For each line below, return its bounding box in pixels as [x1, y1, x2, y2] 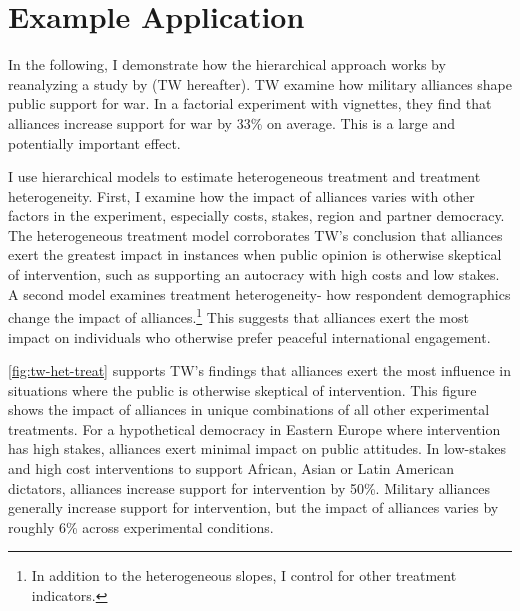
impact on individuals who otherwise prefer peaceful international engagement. [8, 326, 491, 347]
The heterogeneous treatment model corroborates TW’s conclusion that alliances [8, 224, 503, 245]
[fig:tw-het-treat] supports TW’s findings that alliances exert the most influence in [8, 360, 512, 381]
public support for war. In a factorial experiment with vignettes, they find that [8, 93, 492, 114]
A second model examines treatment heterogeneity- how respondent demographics [8, 283, 511, 304]
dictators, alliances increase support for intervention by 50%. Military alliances [8, 477, 491, 498]
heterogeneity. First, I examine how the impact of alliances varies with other [8, 185, 475, 206]
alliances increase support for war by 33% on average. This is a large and [8, 112, 456, 133]
